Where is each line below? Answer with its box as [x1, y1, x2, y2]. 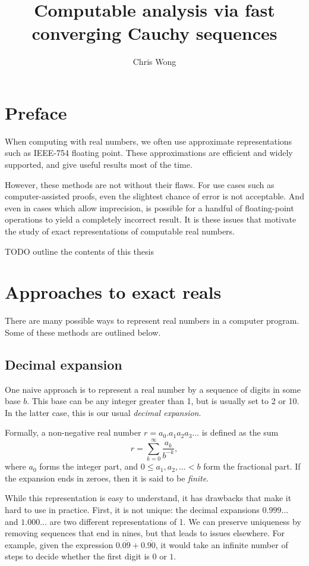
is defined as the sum [201, 426, 279, 439]
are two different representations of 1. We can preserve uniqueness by [49, 515, 301, 527]
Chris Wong [133, 55, 176, 68]
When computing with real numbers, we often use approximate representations [5, 135, 292, 147]
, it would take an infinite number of [155, 538, 288, 551]
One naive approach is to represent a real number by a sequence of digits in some [5, 383, 301, 395]
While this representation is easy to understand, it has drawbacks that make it [5, 492, 292, 504]
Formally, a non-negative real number [5, 426, 141, 439]
